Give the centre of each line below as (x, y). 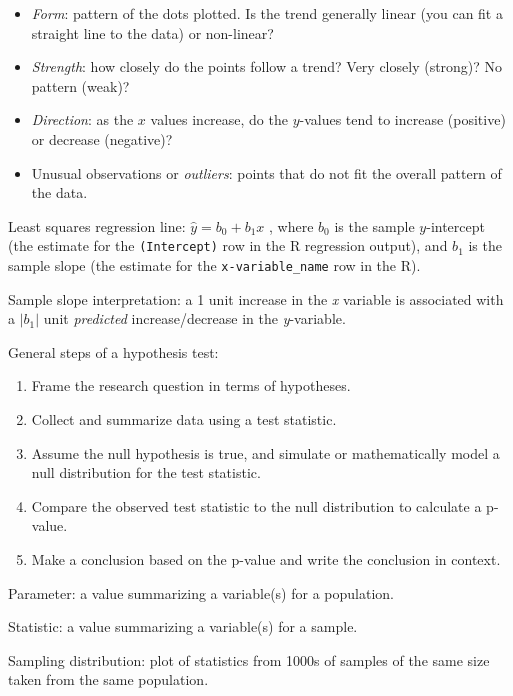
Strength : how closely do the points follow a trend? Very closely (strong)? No (267, 66)
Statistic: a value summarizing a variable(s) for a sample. (183, 626)
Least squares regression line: (97, 225)
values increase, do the (219, 119)
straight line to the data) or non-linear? (152, 32)
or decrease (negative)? (102, 138)
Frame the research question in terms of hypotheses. (191, 385)
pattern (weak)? (80, 85)
